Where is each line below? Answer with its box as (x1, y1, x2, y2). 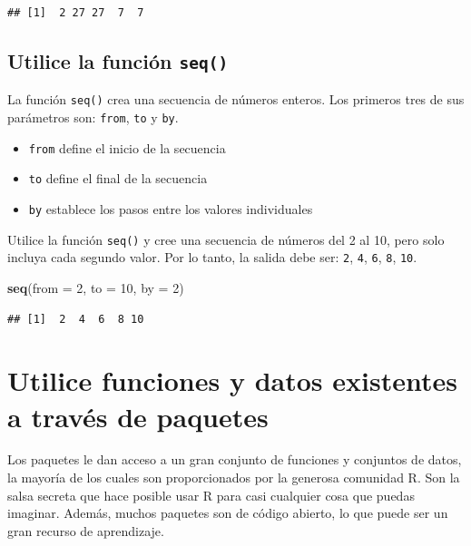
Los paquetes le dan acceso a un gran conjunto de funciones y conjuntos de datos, (7, 450, 462, 469)
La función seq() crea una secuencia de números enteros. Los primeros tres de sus (7, 90, 465, 109)
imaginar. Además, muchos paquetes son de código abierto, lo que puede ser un (7, 503, 448, 522)
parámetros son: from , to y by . (7, 108, 179, 127)
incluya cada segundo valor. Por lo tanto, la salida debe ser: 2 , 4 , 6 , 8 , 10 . (7, 248, 417, 267)
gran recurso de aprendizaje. (7, 521, 164, 540)
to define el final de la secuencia (28, 169, 208, 188)
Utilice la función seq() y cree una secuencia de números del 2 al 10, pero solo (7, 229, 445, 249)
